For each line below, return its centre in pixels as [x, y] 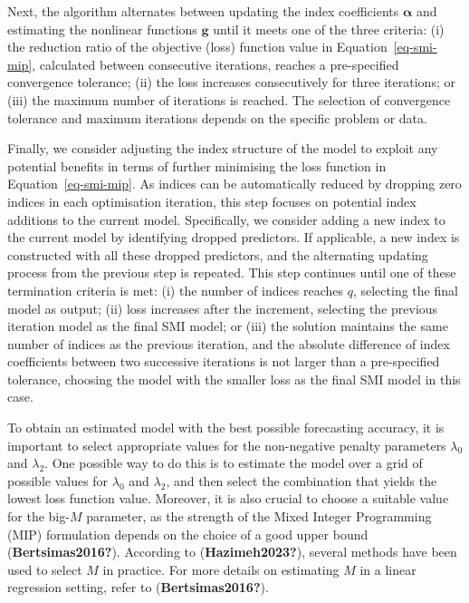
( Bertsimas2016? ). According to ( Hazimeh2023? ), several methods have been [232, 552]
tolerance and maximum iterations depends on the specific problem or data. [217, 117]
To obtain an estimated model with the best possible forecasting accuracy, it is [226, 428]
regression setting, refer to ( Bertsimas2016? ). [138, 587]
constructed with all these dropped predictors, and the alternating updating [218, 254]
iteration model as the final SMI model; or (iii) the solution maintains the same [228, 326]
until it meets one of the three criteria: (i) [329, 29]
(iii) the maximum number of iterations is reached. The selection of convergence [229, 99]
